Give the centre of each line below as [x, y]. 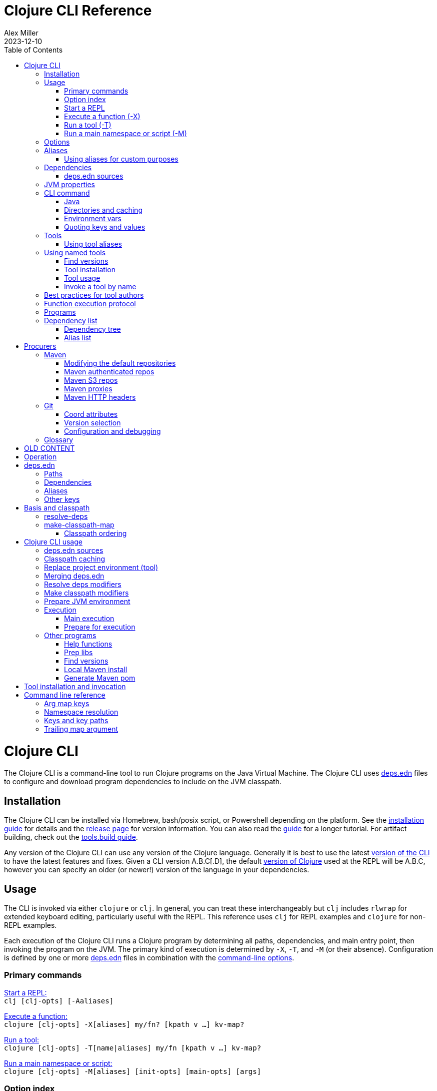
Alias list [78, 337]
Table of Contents [33, 50]
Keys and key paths [76, 720]
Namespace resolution [81, 712]
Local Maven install [96, 669]
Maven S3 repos [91, 380]
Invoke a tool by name [100, 286]
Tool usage [82, 278]
